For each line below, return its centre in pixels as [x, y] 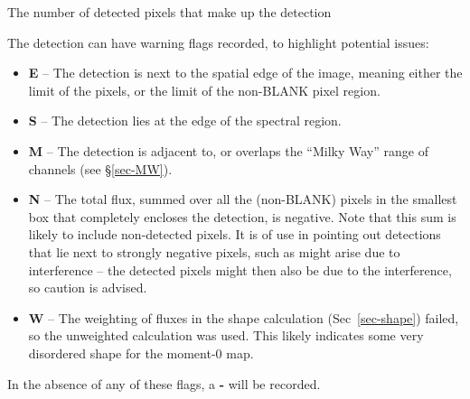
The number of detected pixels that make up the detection [169, 12]
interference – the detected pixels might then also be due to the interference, [240, 269]
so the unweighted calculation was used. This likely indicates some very [226, 335]
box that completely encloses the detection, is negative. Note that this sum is [242, 216]
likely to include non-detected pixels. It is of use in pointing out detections [235, 234]
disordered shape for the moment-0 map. [141, 353]
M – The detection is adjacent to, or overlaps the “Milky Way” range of [228, 150]
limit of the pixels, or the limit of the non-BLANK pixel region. [204, 90]
